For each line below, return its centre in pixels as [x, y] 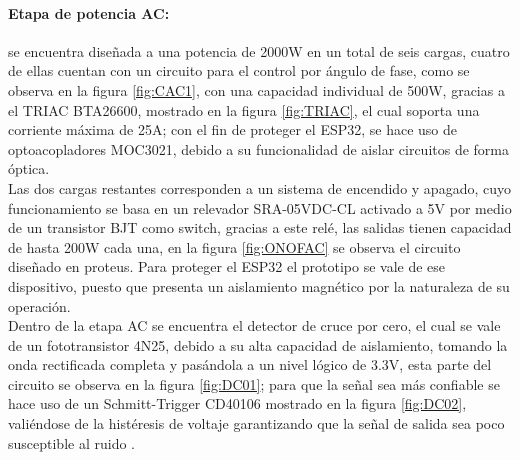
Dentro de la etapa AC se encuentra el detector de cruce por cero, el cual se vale [254, 325]
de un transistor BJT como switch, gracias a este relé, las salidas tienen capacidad [260, 227]
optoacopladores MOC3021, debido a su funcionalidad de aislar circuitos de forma [259, 148]
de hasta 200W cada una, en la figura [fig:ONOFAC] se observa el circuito [234, 246]
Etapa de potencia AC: [89, 12]
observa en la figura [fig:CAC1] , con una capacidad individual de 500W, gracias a [256, 89]
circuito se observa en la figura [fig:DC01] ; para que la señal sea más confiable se [254, 383]
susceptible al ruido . [71, 442]
